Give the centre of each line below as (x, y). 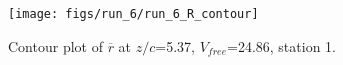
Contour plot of (55, 45)
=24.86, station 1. (281, 45)
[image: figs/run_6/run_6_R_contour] (133, 14)
